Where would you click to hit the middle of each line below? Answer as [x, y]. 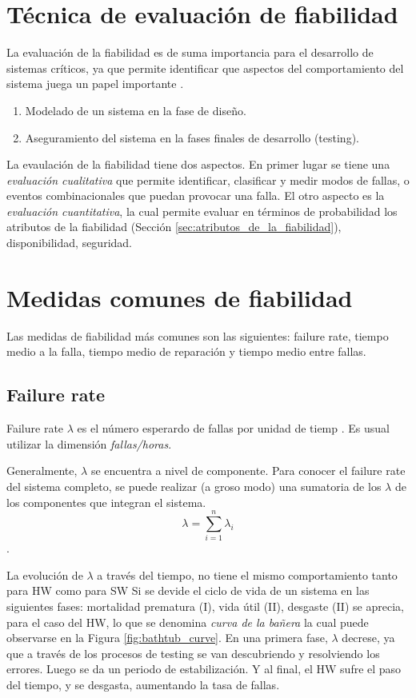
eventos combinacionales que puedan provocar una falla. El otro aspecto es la [196, 195]
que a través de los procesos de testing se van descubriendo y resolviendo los [193, 653]
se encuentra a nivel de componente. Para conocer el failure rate [248, 471]
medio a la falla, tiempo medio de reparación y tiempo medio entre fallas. [186, 351]
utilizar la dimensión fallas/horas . [89, 443]
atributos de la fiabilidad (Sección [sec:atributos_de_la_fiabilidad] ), [174, 227]
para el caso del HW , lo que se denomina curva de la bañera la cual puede [188, 622]
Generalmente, [42, 471]
